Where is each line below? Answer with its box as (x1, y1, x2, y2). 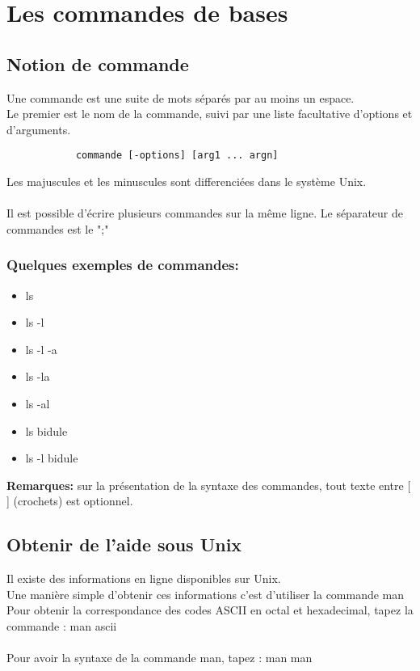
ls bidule (25, 422, 68, 439)
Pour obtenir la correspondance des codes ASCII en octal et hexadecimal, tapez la (6, 601, 414, 618)
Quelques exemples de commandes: (6, 255, 239, 275)
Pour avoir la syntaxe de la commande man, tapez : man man (6, 649, 313, 666)
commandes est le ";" (6, 220, 109, 237)
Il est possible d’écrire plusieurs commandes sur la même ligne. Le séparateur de (6, 205, 403, 222)
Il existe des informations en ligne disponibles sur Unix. (6, 570, 281, 587)
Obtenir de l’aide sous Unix (6, 532, 242, 557)
